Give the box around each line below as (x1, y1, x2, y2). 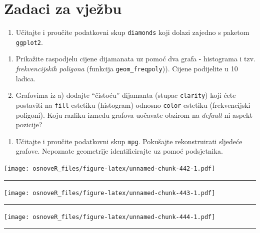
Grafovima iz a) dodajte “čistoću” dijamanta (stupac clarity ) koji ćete (15, 90, 236, 100)
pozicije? (15, 119, 42, 130)
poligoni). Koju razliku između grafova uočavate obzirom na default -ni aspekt (15, 109, 252, 120)
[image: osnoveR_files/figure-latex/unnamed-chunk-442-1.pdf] (4, 165, 215, 173)
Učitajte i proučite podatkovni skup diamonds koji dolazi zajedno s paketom (15, 27, 249, 37)
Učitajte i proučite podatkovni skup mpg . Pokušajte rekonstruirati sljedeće (15, 136, 242, 146)
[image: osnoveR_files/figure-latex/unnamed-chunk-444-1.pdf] (4, 214, 215, 221)
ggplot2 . (15, 36, 43, 47)
